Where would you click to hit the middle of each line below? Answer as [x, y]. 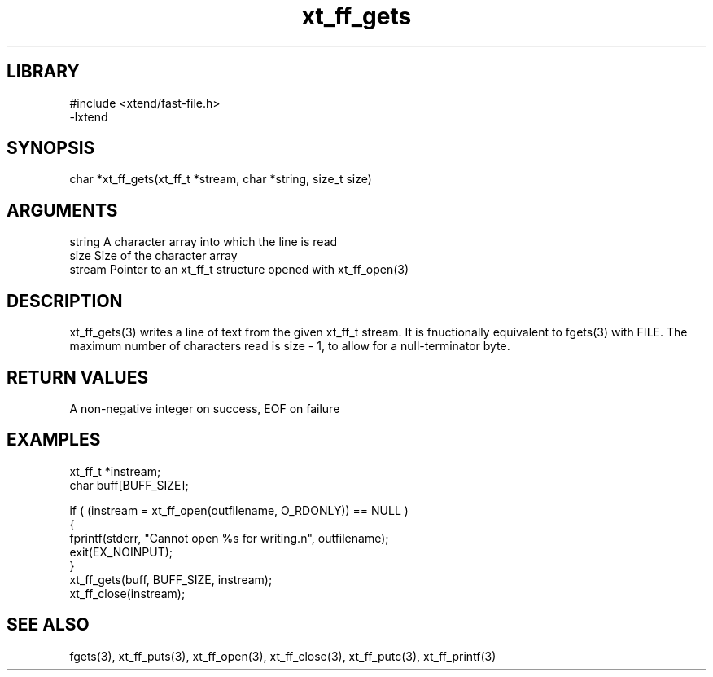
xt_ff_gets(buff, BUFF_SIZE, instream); [171, 579]
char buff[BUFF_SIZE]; [129, 485]
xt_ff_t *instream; [115, 471]
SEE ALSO [48, 625]
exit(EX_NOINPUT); [121, 552]
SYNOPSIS [51, 148]
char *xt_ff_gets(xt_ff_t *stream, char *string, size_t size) [221, 179]
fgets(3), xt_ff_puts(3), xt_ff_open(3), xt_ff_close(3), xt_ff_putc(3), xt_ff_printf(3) [283, 656]
